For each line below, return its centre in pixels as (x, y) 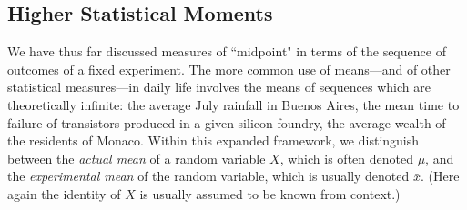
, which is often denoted (346, 158)
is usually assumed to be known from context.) (270, 193)
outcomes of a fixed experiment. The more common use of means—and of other (229, 69)
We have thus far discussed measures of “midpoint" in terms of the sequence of (227, 51)
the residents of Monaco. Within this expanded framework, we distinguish (213, 140)
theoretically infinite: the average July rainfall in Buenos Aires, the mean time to (233, 104)
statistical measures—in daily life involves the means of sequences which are (219, 87)
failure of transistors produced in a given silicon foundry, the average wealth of (227, 122)
